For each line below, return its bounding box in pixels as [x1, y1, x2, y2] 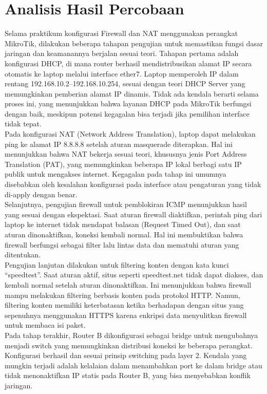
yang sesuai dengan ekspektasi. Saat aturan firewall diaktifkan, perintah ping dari [5, 209, 262, 219]
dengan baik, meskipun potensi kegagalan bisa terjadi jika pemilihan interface [5, 108, 250, 119]
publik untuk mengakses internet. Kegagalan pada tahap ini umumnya [5, 168, 226, 179]
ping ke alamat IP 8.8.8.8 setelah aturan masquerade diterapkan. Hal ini [5, 138, 233, 149]
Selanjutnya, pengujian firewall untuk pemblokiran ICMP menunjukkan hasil [5, 199, 247, 210]
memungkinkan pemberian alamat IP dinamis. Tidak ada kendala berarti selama [5, 88, 259, 99]
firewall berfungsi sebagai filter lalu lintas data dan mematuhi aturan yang [5, 239, 239, 250]
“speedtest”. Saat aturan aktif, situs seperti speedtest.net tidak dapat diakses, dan [5, 269, 263, 280]
